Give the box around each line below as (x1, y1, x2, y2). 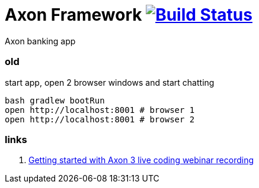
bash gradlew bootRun (5, 95, 105, 105)
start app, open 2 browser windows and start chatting (5, 77, 215, 87)
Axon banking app (5, 35, 76, 46)
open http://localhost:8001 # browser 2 (5, 114, 195, 124)
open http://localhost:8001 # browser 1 (5, 105, 195, 115)
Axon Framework (5, 5, 142, 25)
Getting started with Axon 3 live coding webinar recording (28, 155, 254, 166)
